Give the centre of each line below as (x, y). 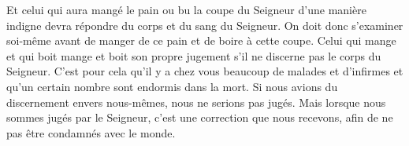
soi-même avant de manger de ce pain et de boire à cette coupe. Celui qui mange (201, 40)
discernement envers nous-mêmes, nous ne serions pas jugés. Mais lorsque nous (196, 102)
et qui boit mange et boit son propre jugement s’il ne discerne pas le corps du (194, 55)
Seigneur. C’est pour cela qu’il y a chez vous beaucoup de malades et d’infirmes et (205, 71)
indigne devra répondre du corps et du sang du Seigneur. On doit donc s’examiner (205, 25)
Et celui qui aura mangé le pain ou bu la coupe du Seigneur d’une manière (186, 9)
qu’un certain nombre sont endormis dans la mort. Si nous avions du (172, 86)
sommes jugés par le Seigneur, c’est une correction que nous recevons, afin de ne (200, 117)
